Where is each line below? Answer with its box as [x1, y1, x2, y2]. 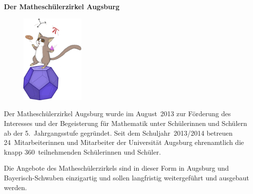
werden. [4, 182, 27, 192]
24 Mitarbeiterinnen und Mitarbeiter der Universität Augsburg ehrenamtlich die [4, 137, 244, 147]
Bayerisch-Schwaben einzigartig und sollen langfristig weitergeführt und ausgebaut [4, 172, 249, 182]
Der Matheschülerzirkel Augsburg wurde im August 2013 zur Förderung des [4, 108, 231, 119]
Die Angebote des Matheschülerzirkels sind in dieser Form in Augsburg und [4, 163, 229, 173]
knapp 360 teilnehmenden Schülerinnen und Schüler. [4, 146, 161, 157]
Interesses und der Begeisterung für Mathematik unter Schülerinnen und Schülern [4, 118, 247, 128]
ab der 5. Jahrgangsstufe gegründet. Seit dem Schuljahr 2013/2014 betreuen [4, 127, 233, 138]
